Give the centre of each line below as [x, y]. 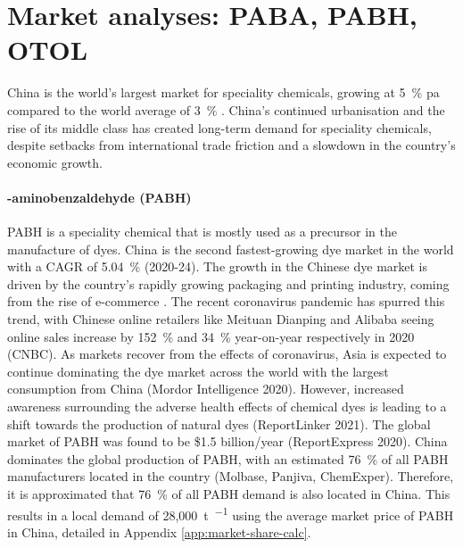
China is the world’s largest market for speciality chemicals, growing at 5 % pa [223, 92]
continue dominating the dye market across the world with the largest [198, 371]
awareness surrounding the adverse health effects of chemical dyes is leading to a [227, 407]
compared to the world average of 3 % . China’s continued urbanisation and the [226, 109]
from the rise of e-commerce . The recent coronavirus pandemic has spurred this [226, 301]
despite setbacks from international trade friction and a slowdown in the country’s [231, 145]
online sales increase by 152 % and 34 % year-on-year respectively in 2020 [211, 336]
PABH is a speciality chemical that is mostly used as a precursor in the [202, 232]
